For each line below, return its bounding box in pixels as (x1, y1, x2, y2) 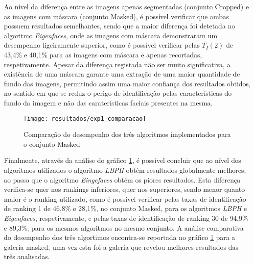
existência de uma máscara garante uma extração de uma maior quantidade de (4, 69, 240, 79)
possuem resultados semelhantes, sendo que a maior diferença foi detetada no (4, 21, 235, 31)
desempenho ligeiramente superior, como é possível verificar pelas (4, 40, 200, 50)
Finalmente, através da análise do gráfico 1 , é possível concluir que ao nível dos (4, 155, 241, 165)
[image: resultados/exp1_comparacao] (23, 115, 146, 122)
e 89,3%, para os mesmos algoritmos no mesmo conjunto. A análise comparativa (4, 222, 244, 233)
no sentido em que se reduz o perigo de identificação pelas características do (4, 88, 232, 98)
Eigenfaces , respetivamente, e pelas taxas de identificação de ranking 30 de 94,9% (4, 212, 248, 223)
